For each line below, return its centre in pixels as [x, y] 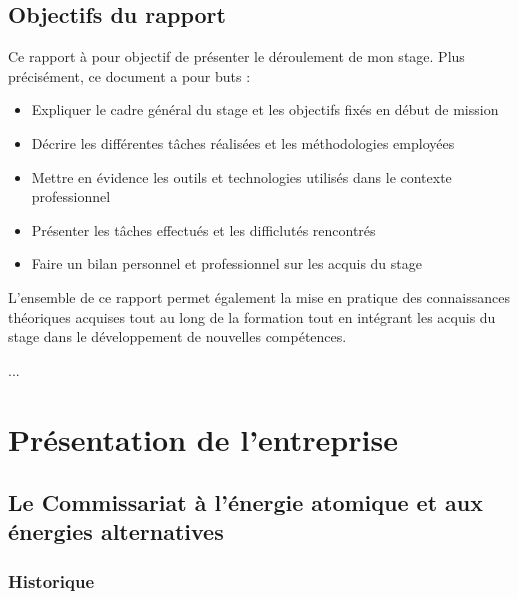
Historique [51, 580]
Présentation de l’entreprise [203, 438]
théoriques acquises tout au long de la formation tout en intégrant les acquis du [252, 316]
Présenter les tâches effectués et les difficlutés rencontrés [203, 229]
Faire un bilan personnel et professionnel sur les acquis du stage [226, 263]
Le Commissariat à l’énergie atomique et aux [245, 502]
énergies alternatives [116, 531]
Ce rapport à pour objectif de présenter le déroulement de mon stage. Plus [236, 56]
